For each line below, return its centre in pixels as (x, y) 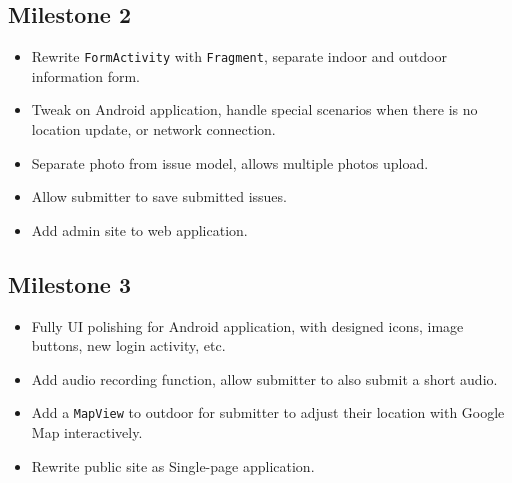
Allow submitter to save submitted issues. (159, 196)
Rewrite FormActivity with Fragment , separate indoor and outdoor (239, 56)
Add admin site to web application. (139, 229)
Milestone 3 (69, 283)
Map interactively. (87, 432)
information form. (86, 75)
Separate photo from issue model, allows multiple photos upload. (230, 162)
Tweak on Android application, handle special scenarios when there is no (254, 109)
